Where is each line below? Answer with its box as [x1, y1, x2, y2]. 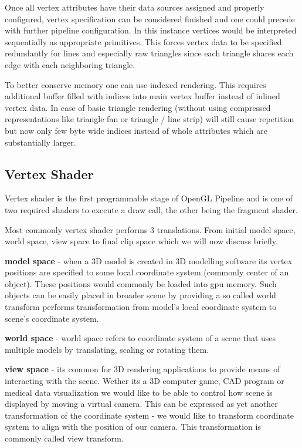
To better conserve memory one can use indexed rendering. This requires [5, 78, 266, 90]
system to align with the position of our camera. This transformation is [5, 420, 261, 433]
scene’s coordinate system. [5, 312, 99, 324]
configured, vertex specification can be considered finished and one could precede [5, 12, 295, 25]
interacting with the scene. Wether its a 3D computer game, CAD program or [5, 375, 284, 387]
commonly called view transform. [5, 432, 124, 444]
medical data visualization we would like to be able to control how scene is [5, 386, 273, 398]
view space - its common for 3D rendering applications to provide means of [5, 363, 280, 375]
